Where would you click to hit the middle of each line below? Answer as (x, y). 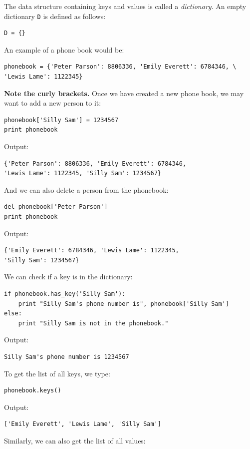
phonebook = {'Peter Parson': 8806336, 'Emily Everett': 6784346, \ (120, 67)
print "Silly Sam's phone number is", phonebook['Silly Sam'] (124, 304)
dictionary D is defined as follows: (55, 16)
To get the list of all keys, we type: (57, 373)
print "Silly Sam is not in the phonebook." (93, 323)
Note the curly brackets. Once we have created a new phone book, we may (124, 93)
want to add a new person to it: (53, 103)
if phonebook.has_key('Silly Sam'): (65, 294)
